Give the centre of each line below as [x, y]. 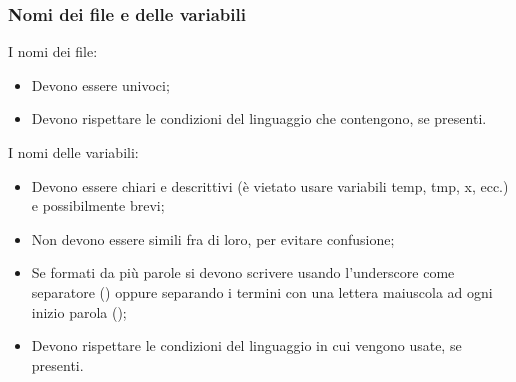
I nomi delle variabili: [73, 152]
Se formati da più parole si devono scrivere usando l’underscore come [243, 272]
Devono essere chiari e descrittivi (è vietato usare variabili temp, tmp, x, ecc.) [270, 185]
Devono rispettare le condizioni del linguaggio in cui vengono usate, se [246, 345]
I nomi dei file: [53, 51]
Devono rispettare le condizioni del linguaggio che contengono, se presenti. [259, 118]
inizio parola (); [79, 311]
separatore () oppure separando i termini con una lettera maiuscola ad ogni [262, 291]
